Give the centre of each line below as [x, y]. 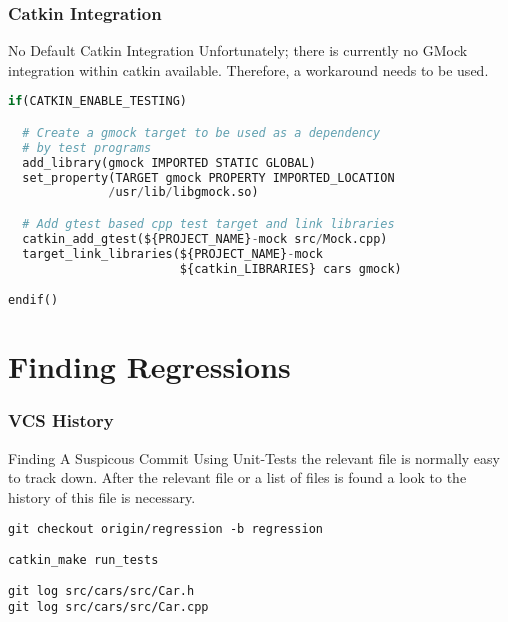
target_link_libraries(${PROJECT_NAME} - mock [173, 253]
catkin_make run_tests [83, 560]
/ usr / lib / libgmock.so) [183, 192]
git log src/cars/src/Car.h [101, 590]
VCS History [61, 420]
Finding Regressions [149, 366]
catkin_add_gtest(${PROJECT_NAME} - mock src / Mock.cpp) [205, 238]
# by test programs [87, 147]
